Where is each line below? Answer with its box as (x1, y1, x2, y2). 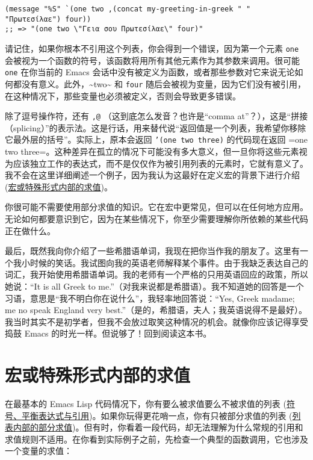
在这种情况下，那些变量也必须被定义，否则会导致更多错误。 (5, 89, 241, 102)
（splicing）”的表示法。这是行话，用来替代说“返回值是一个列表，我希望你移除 (5, 121, 306, 134)
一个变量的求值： (5, 444, 72, 457)
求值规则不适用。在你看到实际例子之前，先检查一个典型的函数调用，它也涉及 (5, 432, 308, 445)
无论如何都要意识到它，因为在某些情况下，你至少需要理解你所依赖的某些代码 (5, 213, 308, 225)
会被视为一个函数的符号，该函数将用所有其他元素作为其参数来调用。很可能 (5, 54, 300, 66)
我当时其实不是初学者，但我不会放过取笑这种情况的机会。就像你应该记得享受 (5, 315, 308, 328)
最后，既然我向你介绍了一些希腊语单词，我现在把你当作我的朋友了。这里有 (5, 244, 300, 257)
